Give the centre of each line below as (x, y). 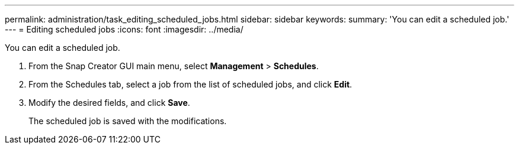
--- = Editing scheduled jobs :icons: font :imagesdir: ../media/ (124, 29)
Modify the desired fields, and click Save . (109, 103)
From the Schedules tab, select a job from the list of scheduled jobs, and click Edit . (190, 84)
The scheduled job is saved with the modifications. (128, 121)
